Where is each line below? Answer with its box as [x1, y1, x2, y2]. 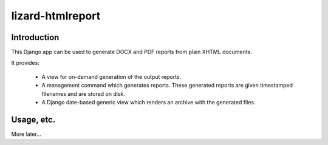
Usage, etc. [11, 114, 56, 124]
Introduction [11, 32, 60, 42]
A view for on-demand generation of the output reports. [41, 73, 182, 80]
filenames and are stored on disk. [41, 90, 126, 97]
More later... [11, 130, 42, 138]
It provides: [11, 59, 39, 67]
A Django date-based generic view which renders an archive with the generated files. [41, 99, 256, 106]
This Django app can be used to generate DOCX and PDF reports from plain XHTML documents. [11, 49, 252, 56]
